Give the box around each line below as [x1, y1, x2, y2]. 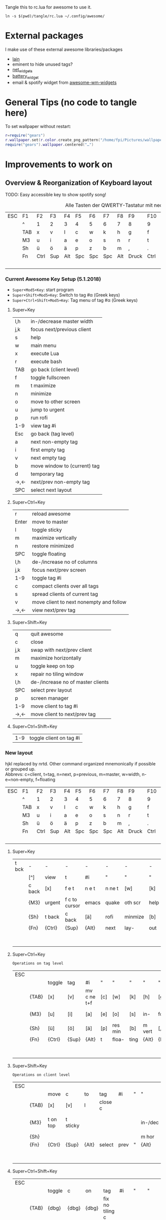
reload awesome [32, 510, 71, 517]
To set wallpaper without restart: [5, 124, 72, 129]
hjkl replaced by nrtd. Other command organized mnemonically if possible [5, 760, 156, 766]
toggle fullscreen [30, 374, 70, 381]
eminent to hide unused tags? [12, 61, 73, 67]
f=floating [35, 776, 56, 782]
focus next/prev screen [32, 567, 86, 574]
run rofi [30, 415, 48, 421]
